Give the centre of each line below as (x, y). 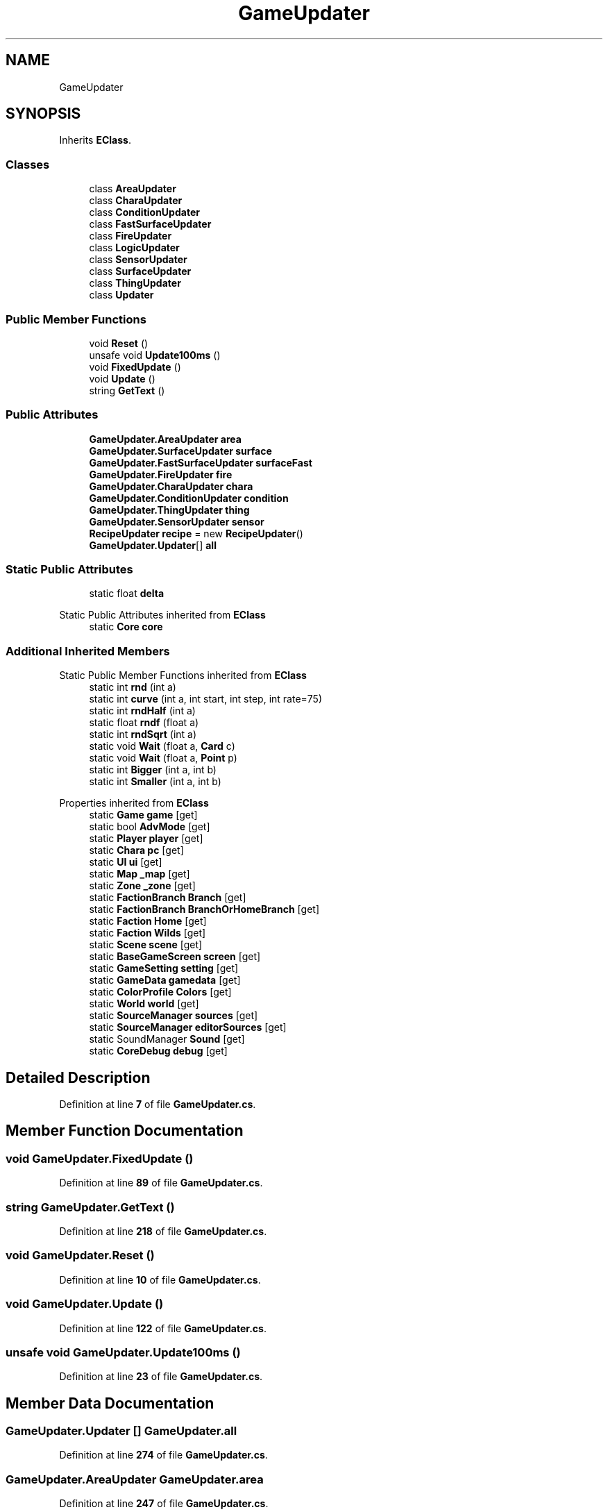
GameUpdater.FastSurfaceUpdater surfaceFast (201, 462)
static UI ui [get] (126, 862)
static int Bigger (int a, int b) (153, 770)
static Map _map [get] (140, 874)
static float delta (127, 594)
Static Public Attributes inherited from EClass (162, 615)
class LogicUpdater (134, 248)
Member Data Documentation (110, 1403)
